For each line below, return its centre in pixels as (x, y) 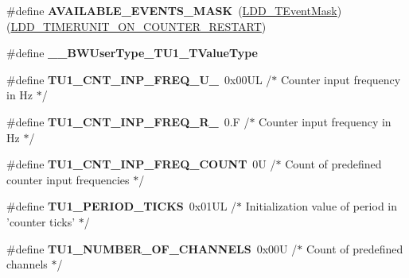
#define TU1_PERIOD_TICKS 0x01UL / (122, 206)
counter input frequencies (68, 179)
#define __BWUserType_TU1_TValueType (132, 53)
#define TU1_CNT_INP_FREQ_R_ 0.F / (128, 121)
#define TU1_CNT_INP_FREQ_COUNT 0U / (141, 164)
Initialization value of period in (321, 206)
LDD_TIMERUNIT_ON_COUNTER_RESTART (136, 26)
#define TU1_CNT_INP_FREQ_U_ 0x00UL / (139, 79)
